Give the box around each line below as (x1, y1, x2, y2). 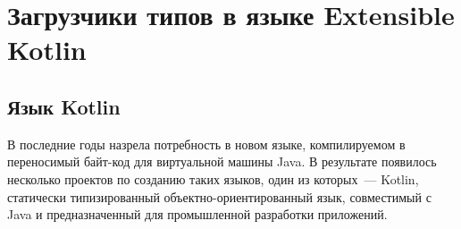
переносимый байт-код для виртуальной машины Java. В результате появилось (7, 152, 437, 171)
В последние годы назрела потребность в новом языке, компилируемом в (7, 134, 406, 153)
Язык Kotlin (7, 92, 121, 120)
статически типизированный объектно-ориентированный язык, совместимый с (7, 187, 432, 206)
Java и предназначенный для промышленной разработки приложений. (7, 205, 388, 224)
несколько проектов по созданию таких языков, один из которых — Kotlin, (7, 169, 419, 188)
